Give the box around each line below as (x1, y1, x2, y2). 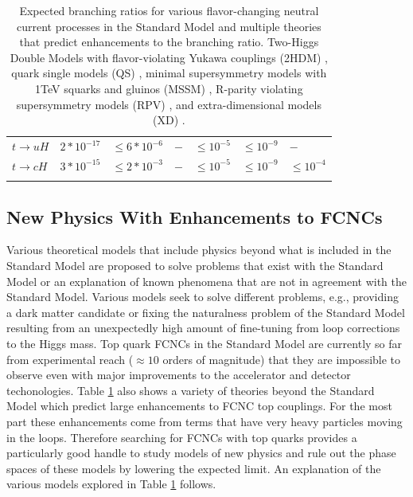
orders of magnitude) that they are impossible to (162, 350, 401, 367)
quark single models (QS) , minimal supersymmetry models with (11, 65, 327, 81)
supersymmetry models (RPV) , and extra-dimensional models (16, 96, 321, 112)
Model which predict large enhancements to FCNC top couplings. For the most (6, 397, 392, 414)
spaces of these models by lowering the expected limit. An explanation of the (6, 460, 381, 476)
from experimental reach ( (6, 350, 134, 367)
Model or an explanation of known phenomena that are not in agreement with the (6, 272, 407, 289)
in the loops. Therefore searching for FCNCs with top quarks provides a (6, 429, 357, 445)
